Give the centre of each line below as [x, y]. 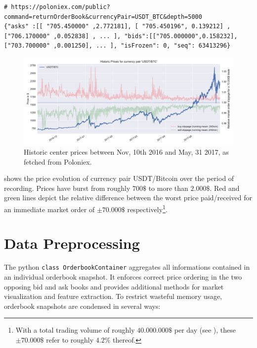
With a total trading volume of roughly [75, 330]
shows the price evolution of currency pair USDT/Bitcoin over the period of [119, 178]
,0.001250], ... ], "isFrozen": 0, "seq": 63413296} [142, 46]
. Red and [225, 188]
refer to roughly [70, 339]
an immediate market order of [49, 209]
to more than [168, 188]
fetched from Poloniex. [58, 161]
